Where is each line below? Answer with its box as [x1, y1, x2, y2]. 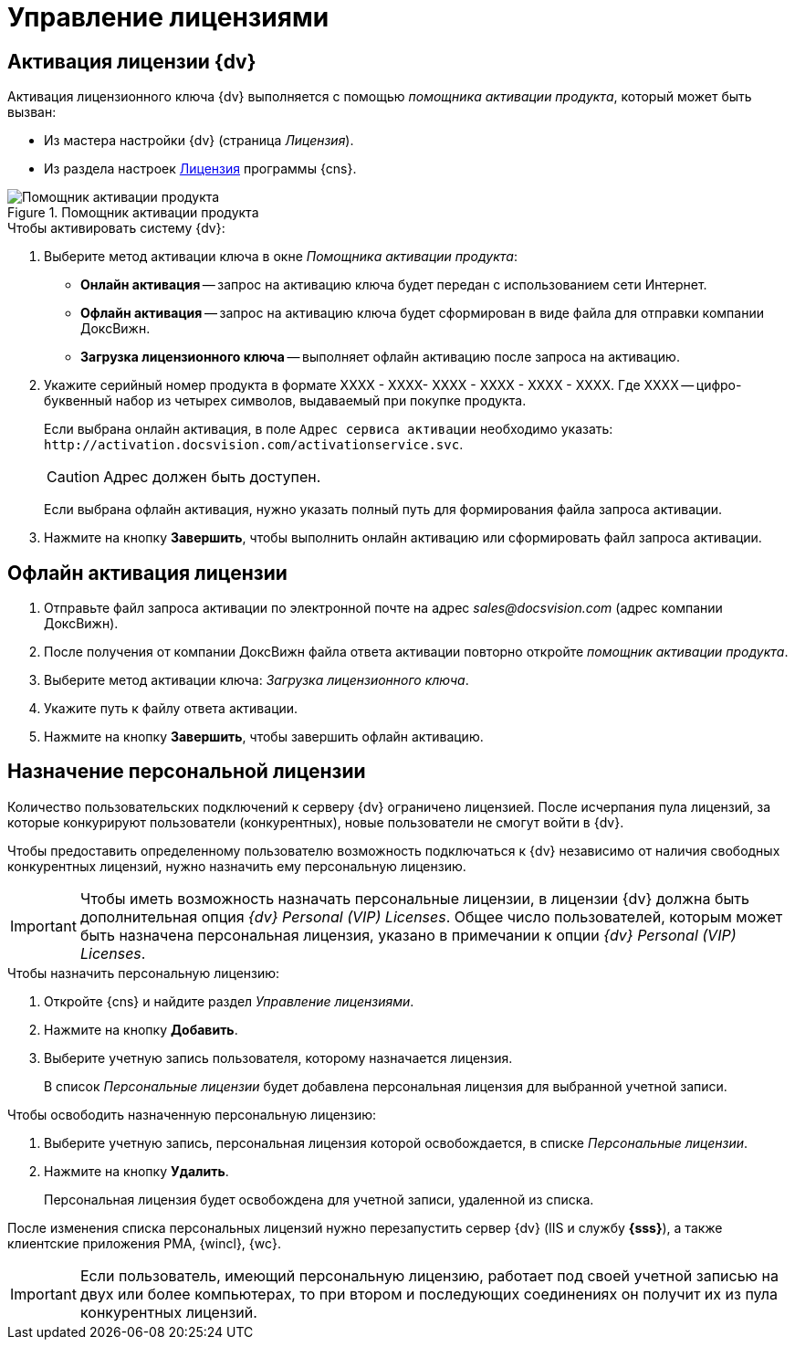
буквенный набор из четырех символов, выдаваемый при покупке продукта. [44, 393, 527, 409]
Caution [47, 468, 100, 487]
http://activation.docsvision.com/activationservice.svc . [44, 437, 464, 453]
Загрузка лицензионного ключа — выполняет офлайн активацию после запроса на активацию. [80, 349, 680, 365]
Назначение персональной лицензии [7, 760, 366, 784]
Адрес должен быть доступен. [103, 468, 321, 487]
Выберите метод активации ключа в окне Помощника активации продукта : [44, 248, 518, 265]
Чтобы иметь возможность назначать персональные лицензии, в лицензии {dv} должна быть [79, 889, 749, 908]
